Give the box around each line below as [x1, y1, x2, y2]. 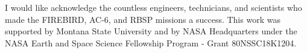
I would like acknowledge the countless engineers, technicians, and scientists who [5, 1, 302, 13]
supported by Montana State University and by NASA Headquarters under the [5, 25, 297, 37]
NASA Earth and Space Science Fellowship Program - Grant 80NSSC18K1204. [5, 36, 297, 49]
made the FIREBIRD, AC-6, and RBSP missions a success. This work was [5, 13, 280, 25]
